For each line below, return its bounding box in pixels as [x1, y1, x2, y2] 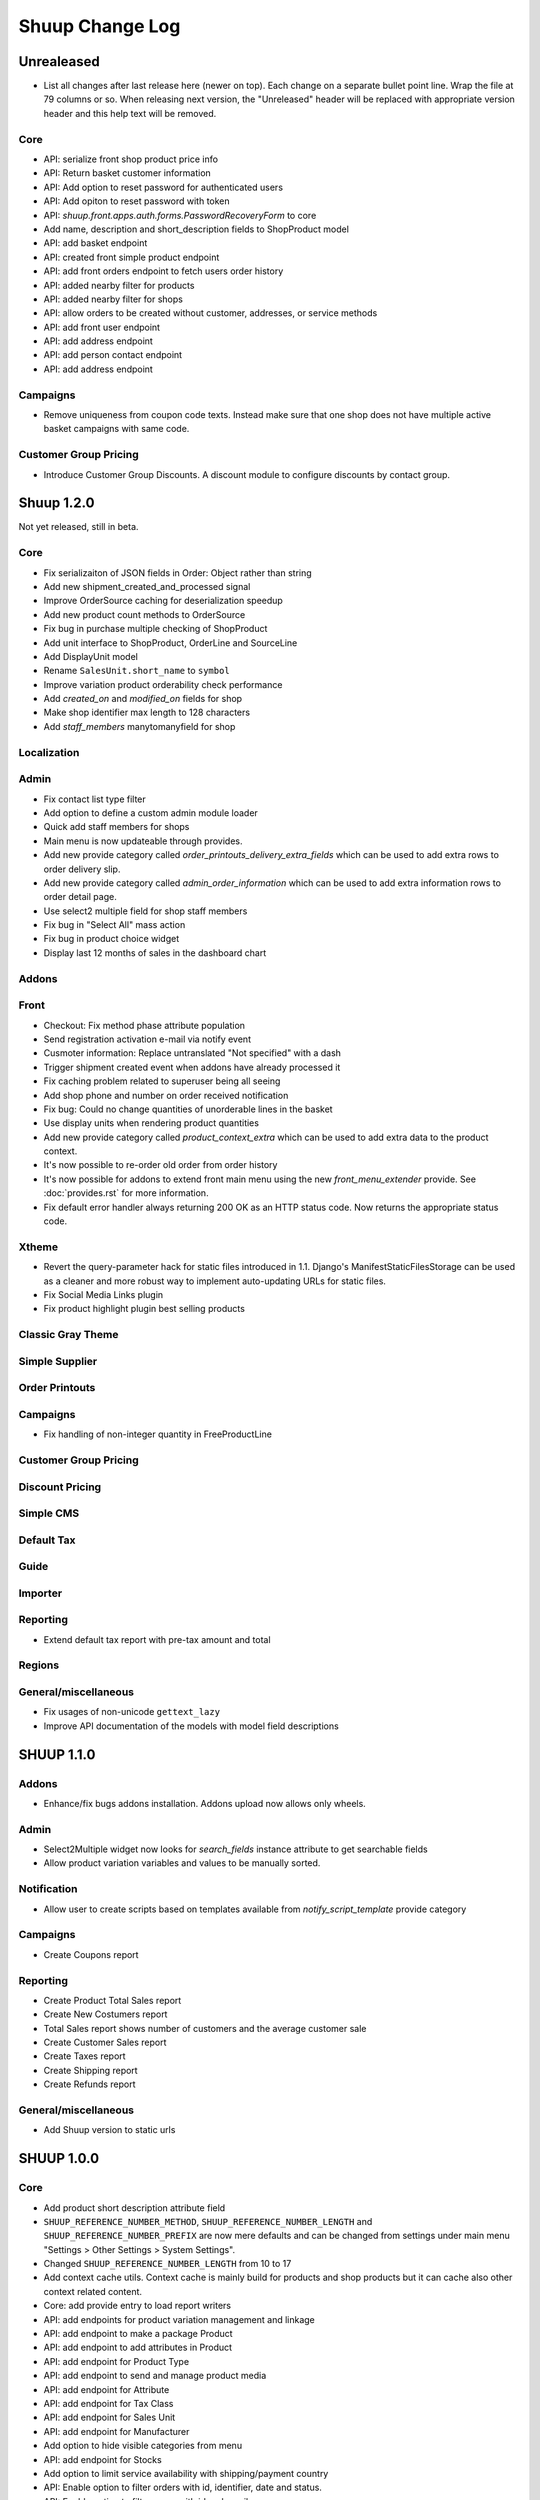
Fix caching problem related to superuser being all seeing [43, 1075, 281, 1087]
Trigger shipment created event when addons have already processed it [43, 1061, 341, 1073]
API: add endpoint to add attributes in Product [43, 2341, 233, 2354]
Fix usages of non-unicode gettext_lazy [43, 1706, 220, 1718]
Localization [18, 745, 80, 759]
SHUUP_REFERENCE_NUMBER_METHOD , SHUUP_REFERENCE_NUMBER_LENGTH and [43, 2215, 373, 2227]
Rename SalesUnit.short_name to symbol [43, 665, 230, 677]
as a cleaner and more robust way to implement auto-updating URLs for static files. [43, 1275, 387, 1287]
